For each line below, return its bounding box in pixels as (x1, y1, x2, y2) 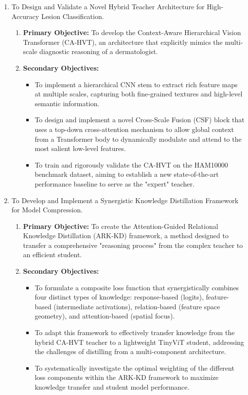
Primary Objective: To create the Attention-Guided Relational (23, 221, 218, 231)
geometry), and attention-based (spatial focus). (35, 311, 175, 321)
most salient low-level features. (35, 143, 126, 153)
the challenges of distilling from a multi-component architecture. (35, 346, 226, 357)
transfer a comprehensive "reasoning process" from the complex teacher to (23, 240, 243, 250)
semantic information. (35, 98, 100, 108)
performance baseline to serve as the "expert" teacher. (35, 178, 195, 188)
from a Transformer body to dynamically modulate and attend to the (35, 133, 242, 144)
